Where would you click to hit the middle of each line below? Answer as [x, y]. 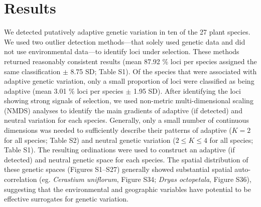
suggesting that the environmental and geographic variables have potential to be [127, 189]
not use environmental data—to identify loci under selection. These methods [122, 51]
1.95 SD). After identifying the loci [187, 90]
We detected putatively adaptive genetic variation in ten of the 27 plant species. [127, 32]
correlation [21, 179]
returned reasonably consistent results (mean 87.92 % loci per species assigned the [130, 61]
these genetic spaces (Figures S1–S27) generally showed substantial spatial [118, 169]
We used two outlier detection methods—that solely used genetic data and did [125, 41]
